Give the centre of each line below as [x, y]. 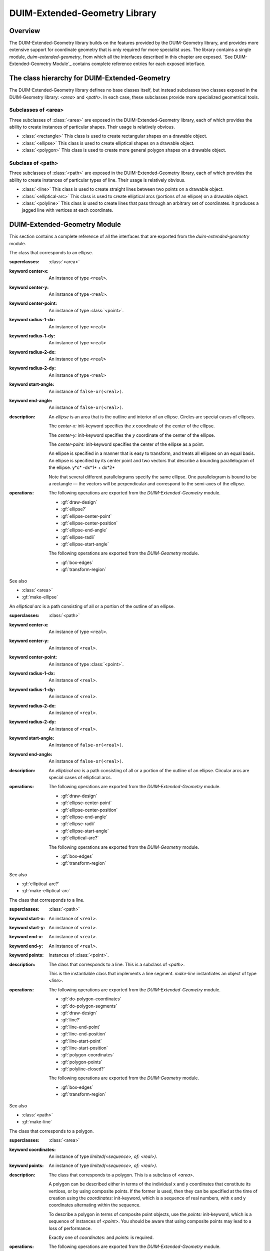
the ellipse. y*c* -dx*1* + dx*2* [82, 467]
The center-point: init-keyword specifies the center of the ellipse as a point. [126, 444]
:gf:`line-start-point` [81, 1041]
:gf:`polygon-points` [82, 1062]
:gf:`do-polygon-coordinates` [91, 999]
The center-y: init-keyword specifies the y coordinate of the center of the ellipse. [132, 435]
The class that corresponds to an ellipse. [51, 253]
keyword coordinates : [32, 1149]
